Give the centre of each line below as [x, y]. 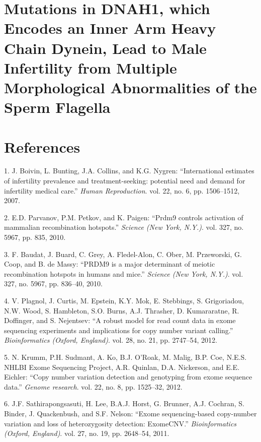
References [42, 146]
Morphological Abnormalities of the [130, 87]
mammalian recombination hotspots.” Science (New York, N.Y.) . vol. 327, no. [124, 227]
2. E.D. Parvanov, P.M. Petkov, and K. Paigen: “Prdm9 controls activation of [124, 217]
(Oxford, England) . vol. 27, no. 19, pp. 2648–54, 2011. [87, 433]
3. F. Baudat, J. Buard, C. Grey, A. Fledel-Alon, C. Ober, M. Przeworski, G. [123, 254]
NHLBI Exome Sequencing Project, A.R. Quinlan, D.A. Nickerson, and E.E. [122, 367]
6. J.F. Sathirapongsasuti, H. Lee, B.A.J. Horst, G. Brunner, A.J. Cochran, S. [124, 403]
